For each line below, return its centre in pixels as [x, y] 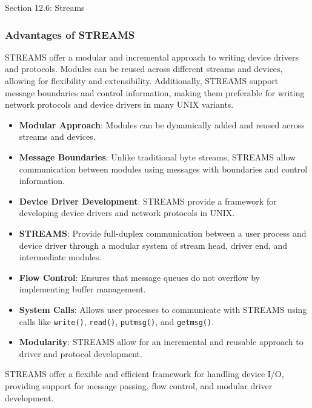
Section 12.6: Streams [45, 7]
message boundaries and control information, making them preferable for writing [155, 92]
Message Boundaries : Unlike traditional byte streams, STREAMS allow [158, 156]
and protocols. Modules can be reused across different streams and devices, [144, 69]
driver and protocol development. [81, 353]
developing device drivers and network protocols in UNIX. [127, 213]
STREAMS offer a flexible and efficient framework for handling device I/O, [144, 374]
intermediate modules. [60, 257]
